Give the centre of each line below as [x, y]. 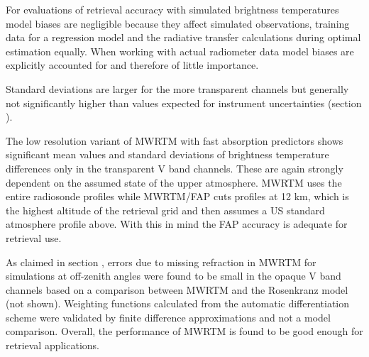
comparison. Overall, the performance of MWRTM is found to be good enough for [184, 331]
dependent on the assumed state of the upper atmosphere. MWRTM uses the [174, 182]
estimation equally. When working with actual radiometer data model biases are [180, 51]
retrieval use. [34, 237]
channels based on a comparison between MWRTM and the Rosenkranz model [177, 289]
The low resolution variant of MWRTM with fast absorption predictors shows [175, 140]
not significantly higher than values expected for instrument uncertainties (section [184, 103]
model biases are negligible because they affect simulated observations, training [178, 23]
